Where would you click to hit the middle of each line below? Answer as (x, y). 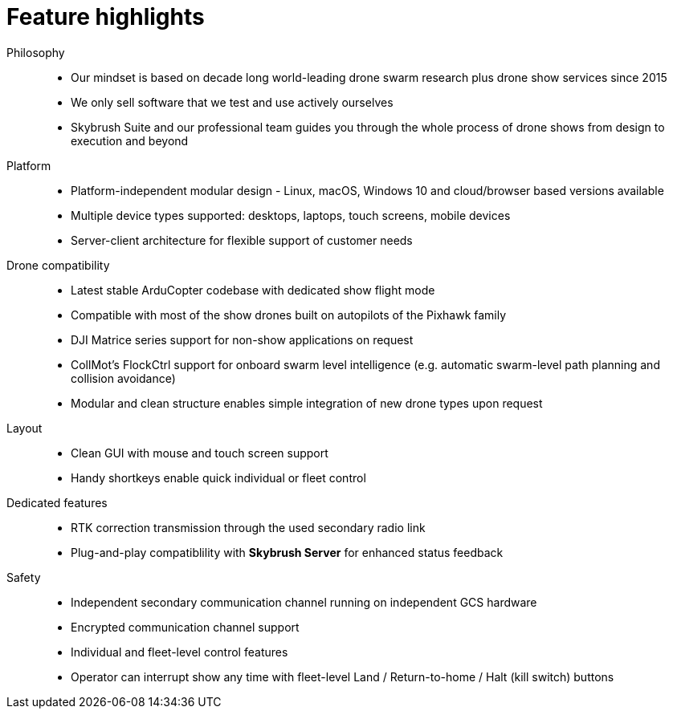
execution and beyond (130, 140)
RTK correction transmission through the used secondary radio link (248, 527)
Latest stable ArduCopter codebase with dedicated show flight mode (253, 290)
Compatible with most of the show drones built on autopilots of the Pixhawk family (289, 315)
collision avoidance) (123, 378)
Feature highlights (106, 17)
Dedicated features (57, 502)
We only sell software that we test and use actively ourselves (232, 102)
